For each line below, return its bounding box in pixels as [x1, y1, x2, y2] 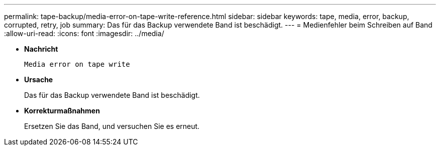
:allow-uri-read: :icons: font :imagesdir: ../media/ [4, 29, 164, 38]
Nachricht [24, 45, 58, 53]
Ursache [24, 75, 53, 84]
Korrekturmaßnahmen [24, 106, 100, 115]
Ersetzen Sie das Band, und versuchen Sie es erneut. [24, 122, 200, 130]
